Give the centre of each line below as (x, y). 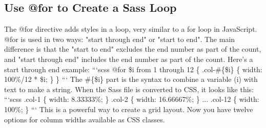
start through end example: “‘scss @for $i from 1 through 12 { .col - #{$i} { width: (133, 69)
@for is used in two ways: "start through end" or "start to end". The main (120, 39)
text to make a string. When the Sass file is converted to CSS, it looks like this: (129, 89)
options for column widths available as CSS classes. (85, 119)
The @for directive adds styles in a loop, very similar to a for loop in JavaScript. (131, 29)
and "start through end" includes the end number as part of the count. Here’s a (129, 59)
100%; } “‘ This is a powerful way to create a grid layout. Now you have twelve (129, 109)
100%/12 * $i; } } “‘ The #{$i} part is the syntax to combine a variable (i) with (131, 79)
